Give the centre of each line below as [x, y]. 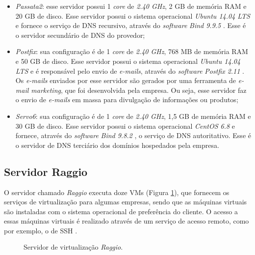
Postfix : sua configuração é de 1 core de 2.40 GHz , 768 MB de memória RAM [132, 51]
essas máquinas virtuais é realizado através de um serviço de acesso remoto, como [127, 221]
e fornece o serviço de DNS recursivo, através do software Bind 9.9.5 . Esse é [131, 25]
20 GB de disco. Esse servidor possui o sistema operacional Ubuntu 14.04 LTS [133, 15]
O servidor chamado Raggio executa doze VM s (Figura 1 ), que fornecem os [117, 192]
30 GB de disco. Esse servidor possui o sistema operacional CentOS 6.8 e [125, 126]
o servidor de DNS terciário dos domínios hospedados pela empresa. [117, 145]
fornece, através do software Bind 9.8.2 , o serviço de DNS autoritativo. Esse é [133, 135]
